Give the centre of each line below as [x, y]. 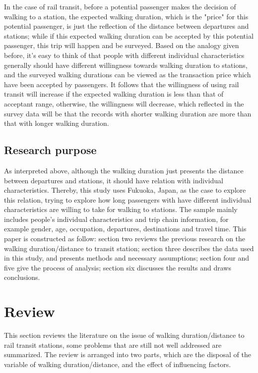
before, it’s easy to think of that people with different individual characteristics [124, 55]
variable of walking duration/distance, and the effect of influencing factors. [118, 364]
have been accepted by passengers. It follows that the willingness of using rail [122, 84]
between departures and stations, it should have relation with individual [114, 180]
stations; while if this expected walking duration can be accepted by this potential [129, 35]
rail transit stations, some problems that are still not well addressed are [113, 345]
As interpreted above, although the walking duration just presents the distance [124, 170]
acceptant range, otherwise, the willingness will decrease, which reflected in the [124, 103]
